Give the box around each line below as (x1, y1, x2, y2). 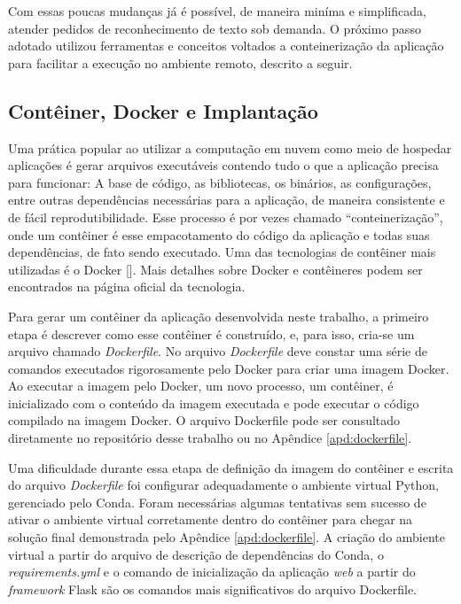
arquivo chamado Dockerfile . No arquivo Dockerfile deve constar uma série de (8, 342, 427, 360)
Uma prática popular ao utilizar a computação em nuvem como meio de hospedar (8, 138, 452, 157)
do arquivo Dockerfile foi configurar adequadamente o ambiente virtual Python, (8, 476, 439, 494)
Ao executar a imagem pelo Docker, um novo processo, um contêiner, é (8, 376, 394, 395)
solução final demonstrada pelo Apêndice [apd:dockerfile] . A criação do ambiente (8, 528, 446, 546)
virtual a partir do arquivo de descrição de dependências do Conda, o (8, 545, 384, 563)
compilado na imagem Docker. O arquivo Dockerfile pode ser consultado (8, 411, 401, 430)
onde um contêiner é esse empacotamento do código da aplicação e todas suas (8, 225, 430, 244)
